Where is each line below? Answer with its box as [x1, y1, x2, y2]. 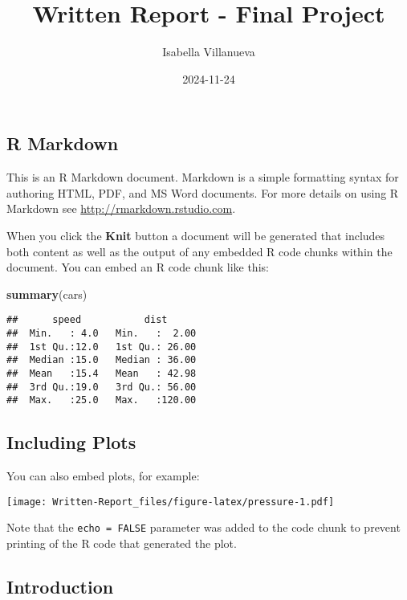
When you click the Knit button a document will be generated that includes [6, 227, 385, 243]
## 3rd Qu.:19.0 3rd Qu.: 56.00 [6, 381, 197, 393]
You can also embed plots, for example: [6, 467, 200, 484]
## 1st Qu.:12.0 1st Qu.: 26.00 [6, 341, 197, 353]
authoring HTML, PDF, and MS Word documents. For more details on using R [6, 184, 399, 201]
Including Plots [6, 430, 136, 455]
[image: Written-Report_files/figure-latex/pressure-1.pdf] [6, 496, 335, 508]
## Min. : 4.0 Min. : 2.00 [6, 327, 197, 339]
